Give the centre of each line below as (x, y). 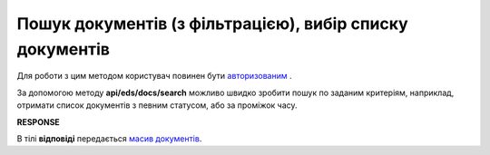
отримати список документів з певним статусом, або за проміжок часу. (157, 105)
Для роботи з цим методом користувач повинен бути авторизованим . (154, 76)
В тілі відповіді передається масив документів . (109, 138)
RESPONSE (39, 121)
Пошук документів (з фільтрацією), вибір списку (212, 24)
